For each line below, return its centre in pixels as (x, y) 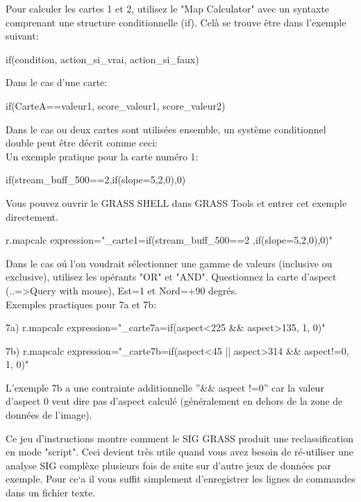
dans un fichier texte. (51, 493)
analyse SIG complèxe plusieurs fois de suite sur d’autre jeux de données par (169, 465)
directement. (32, 216)
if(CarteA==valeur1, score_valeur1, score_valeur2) (116, 105)
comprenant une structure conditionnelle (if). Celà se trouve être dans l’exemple (176, 22)
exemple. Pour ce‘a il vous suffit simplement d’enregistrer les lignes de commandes (180, 479)
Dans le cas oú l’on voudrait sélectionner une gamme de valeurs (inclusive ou (169, 263)
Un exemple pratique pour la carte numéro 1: (102, 156)
